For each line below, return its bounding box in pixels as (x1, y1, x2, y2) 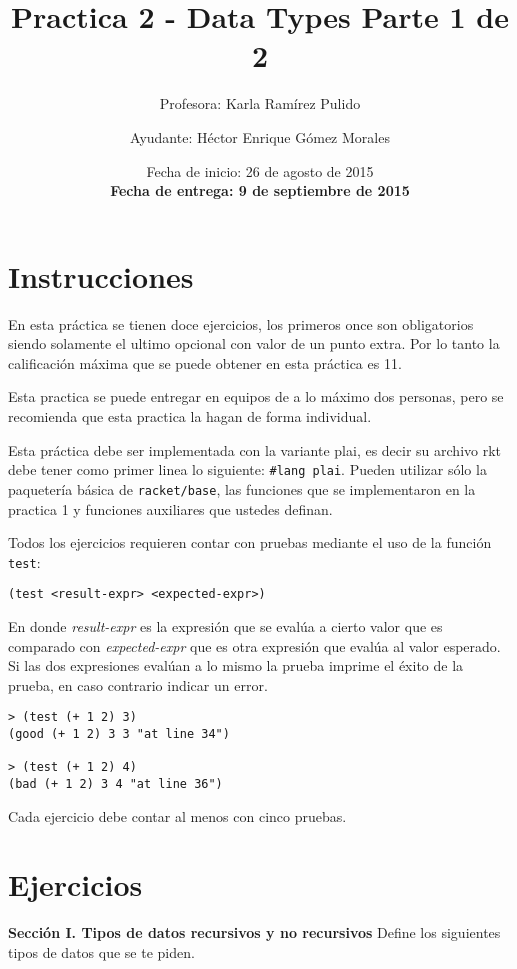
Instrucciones (8, 255, 194, 296)
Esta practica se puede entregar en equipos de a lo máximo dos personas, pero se (8, 386, 504, 407)
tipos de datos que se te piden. (8, 941, 195, 962)
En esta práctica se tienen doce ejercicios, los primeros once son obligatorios (8, 313, 474, 334)
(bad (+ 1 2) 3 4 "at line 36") (8, 777, 223, 791)
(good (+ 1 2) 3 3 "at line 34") (8, 727, 230, 742)
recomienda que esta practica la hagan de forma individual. (8, 406, 372, 426)
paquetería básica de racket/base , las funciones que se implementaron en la (8, 478, 476, 499)
